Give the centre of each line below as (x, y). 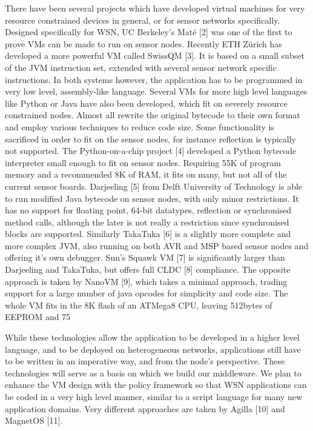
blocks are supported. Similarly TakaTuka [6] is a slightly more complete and (148, 234)
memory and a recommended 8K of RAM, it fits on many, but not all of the (146, 174)
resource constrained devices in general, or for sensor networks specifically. (143, 20)
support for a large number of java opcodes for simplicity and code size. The (147, 293)
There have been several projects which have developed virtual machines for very (155, 8)
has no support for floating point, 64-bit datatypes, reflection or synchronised (148, 210)
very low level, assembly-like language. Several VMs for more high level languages (156, 91)
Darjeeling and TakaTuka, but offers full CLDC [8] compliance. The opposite (148, 269)
